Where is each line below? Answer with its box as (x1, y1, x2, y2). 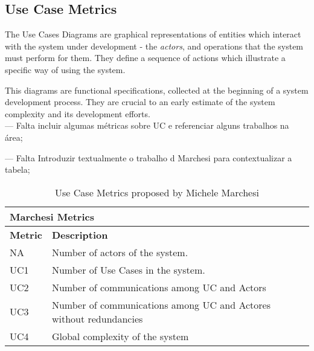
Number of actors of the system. (51, 245, 188, 259)
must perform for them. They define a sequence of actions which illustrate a (5, 51, 286, 64)
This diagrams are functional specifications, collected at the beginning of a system (5, 83, 309, 96)
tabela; (5, 163, 30, 176)
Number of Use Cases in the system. (51, 262, 205, 277)
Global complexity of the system (51, 329, 189, 343)
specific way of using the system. (5, 63, 126, 76)
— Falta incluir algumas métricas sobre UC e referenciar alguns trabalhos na (5, 119, 289, 132)
